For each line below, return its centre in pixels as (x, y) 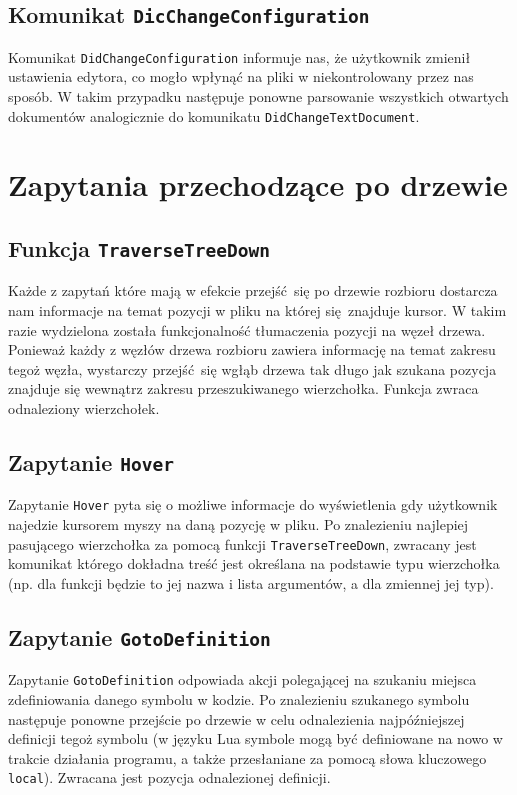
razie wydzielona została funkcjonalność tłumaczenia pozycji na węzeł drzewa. (247, 329)
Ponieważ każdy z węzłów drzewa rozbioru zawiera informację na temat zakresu (252, 349)
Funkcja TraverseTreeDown (139, 248)
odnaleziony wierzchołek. (84, 408)
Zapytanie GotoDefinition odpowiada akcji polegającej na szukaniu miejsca (242, 679)
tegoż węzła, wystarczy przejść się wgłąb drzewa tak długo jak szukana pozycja (252, 368)
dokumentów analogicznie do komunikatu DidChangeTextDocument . (214, 115)
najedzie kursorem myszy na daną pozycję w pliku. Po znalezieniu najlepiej (238, 524)
